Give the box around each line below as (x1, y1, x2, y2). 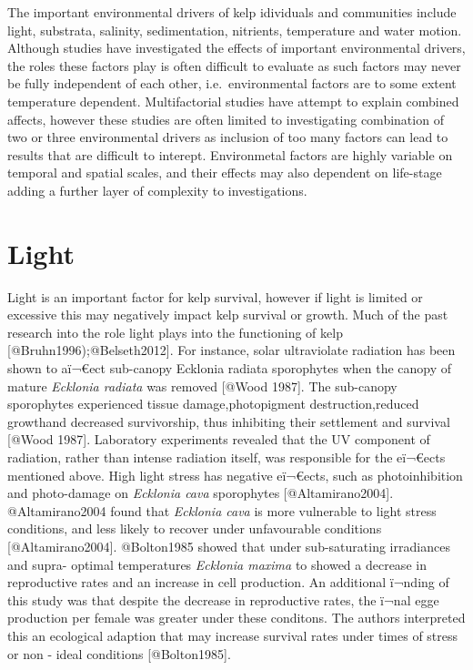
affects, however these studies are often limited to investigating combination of (7, 109, 444, 128)
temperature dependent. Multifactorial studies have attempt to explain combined (7, 91, 459, 110)
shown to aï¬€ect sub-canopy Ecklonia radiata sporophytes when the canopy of (7, 359, 452, 378)
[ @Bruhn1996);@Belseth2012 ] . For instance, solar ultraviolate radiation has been (7, 340, 456, 360)
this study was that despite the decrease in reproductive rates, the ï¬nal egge (7, 590, 439, 609)
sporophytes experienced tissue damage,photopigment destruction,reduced (7, 394, 419, 413)
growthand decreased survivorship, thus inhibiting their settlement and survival (7, 411, 450, 431)
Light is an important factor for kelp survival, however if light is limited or (7, 287, 423, 306)
